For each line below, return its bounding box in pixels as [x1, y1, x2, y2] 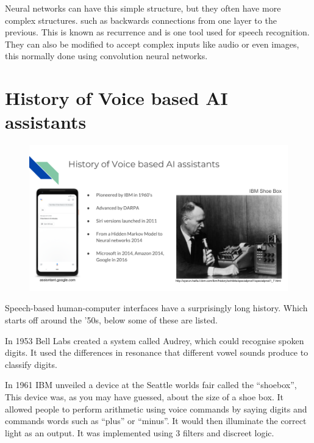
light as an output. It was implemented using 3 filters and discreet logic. [5, 426, 274, 439]
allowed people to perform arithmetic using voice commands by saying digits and [5, 402, 307, 415]
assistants [5, 109, 87, 134]
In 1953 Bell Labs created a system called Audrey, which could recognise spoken [5, 334, 304, 347]
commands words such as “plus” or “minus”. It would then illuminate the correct [5, 414, 307, 427]
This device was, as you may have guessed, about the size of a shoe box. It [5, 390, 284, 403]
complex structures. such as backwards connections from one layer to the [5, 13, 277, 26]
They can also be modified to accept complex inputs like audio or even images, [5, 37, 299, 50]
